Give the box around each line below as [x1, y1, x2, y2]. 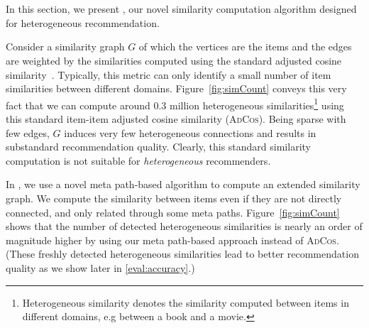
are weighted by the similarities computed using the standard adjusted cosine [6, 53, 342, 67]
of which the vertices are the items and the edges [138, 39, 352, 54]
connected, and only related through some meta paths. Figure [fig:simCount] [6, 204, 340, 219]
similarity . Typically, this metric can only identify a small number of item [6, 67, 331, 82]
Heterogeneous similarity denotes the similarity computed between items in [22, 295, 349, 310]
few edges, [6, 125, 50, 140]
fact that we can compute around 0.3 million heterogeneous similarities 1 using [6, 95, 344, 112]
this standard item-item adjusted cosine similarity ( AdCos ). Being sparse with [6, 111, 346, 126]
